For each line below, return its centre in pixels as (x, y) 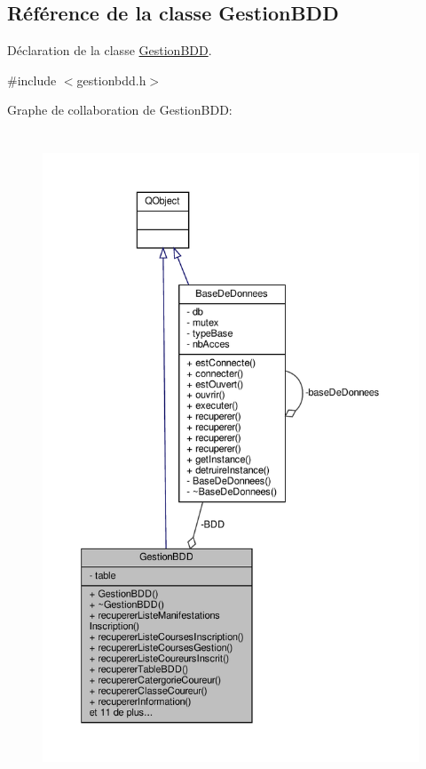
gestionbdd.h (111, 80)
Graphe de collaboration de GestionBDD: (120, 110)
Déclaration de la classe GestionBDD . (110, 50)
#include (32, 80)
